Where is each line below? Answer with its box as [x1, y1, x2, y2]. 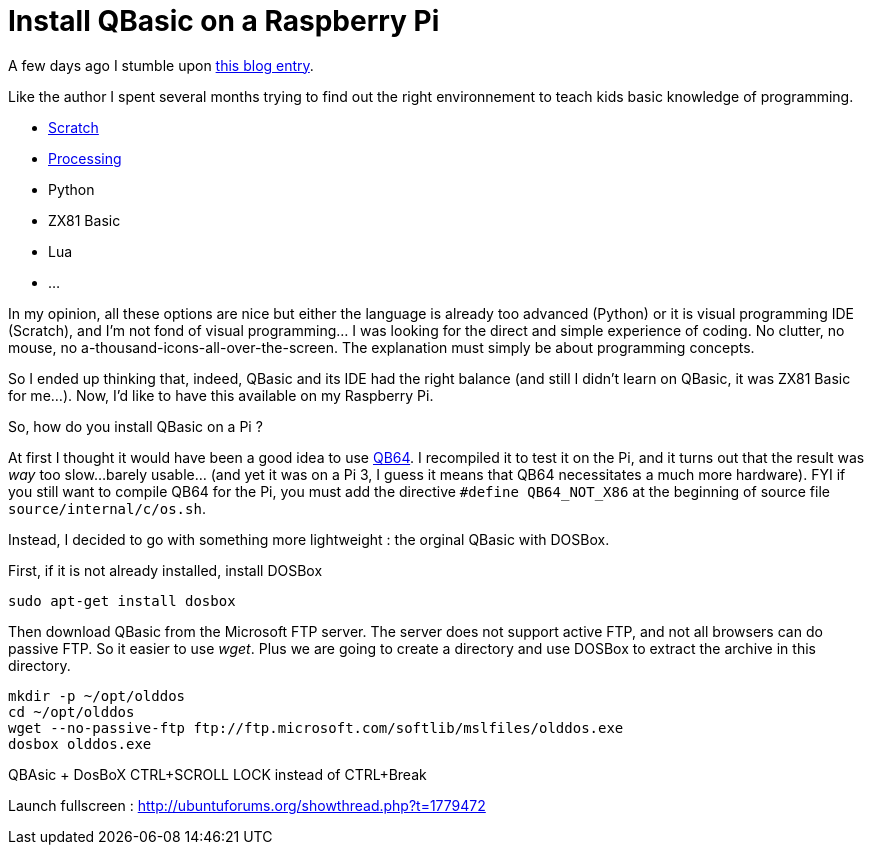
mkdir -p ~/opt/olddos [8, 687, 186, 704]
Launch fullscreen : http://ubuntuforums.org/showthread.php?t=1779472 [8, 796, 486, 814]
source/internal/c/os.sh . [8, 499, 206, 517]
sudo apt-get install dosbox [8, 592, 236, 609]
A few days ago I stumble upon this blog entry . [8, 56, 314, 74]
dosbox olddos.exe [8, 735, 152, 752]
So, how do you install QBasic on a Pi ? [8, 417, 263, 435]
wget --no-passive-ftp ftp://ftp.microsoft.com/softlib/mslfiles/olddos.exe [8, 719, 624, 736]
